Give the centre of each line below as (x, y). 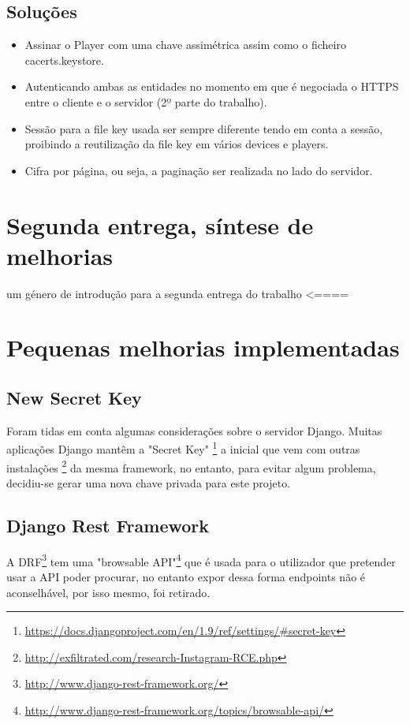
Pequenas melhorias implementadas (203, 347)
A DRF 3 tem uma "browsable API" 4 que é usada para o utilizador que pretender (201, 560)
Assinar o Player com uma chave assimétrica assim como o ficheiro (185, 45)
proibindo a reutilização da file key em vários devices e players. (177, 144)
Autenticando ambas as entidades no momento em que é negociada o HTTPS (212, 86)
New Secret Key (74, 398)
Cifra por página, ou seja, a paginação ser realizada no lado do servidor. (199, 170)
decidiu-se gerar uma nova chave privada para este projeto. (149, 482)
